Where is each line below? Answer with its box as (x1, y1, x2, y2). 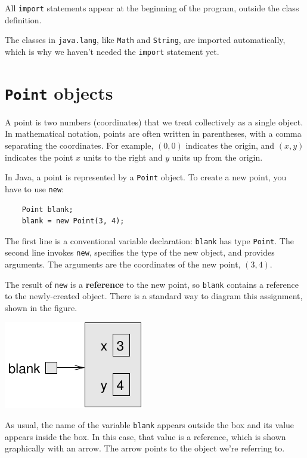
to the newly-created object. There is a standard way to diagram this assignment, (5, 290, 303, 302)
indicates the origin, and (185, 139, 275, 151)
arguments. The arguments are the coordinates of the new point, (5, 258, 241, 270)
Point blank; (21, 205, 73, 214)
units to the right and (83, 150, 163, 163)
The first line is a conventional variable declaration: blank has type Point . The (5, 234, 294, 247)
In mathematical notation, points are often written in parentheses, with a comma (5, 127, 302, 140)
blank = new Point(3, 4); (21, 217, 125, 226)
